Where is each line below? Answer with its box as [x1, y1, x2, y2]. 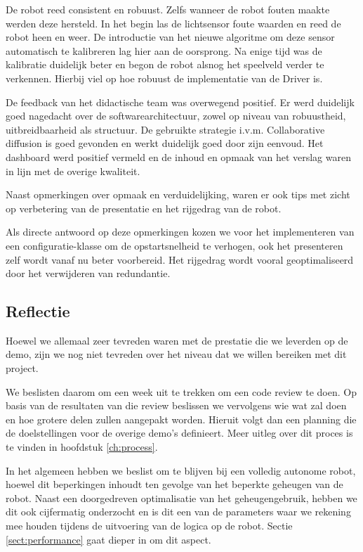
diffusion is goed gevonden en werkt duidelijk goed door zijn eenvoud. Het [6, 136, 324, 150]
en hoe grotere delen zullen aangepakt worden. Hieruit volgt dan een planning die [6, 411, 357, 426]
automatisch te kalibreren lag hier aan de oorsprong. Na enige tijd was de [6, 43, 322, 58]
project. [6, 361, 39, 376]
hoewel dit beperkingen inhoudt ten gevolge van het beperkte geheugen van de [6, 477, 343, 492]
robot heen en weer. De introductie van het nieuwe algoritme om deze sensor [6, 30, 335, 44]
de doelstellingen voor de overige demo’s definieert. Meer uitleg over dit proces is [6, 425, 353, 440]
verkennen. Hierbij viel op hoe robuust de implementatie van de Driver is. [6, 70, 323, 85]
